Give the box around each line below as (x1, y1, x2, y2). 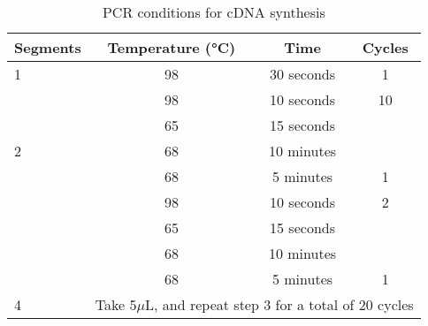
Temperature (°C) (107, 37, 236, 57)
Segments (14, 37, 81, 57)
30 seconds (270, 64, 335, 84)
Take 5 (95, 294, 137, 315)
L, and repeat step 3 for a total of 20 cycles (145, 294, 414, 315)
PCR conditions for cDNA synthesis (102, 2, 325, 22)
